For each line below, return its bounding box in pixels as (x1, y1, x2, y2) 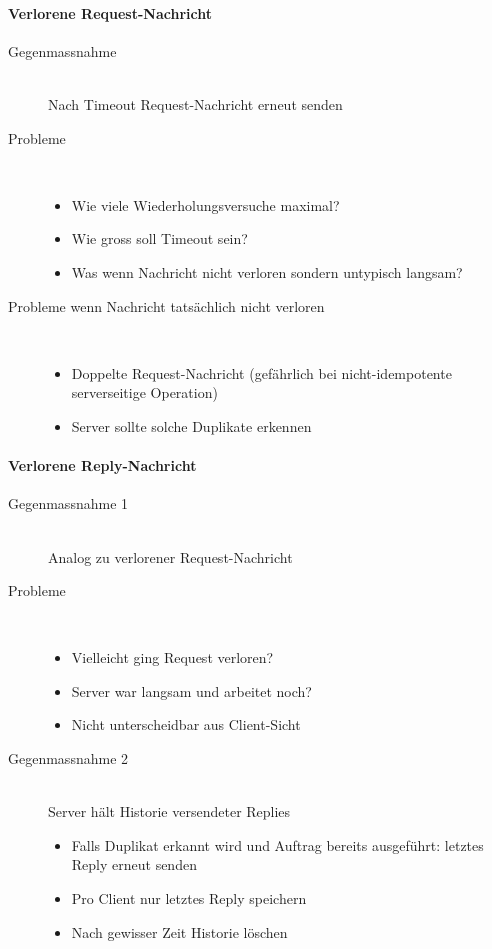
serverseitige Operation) (71, 382, 218, 403)
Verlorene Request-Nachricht (8, 2, 212, 23)
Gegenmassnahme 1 (8, 493, 129, 514)
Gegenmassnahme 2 (8, 748, 129, 769)
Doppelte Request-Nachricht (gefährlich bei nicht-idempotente (71, 362, 452, 383)
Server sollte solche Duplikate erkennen (71, 415, 312, 436)
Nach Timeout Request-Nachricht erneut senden (48, 93, 343, 114)
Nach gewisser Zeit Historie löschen (71, 921, 288, 942)
